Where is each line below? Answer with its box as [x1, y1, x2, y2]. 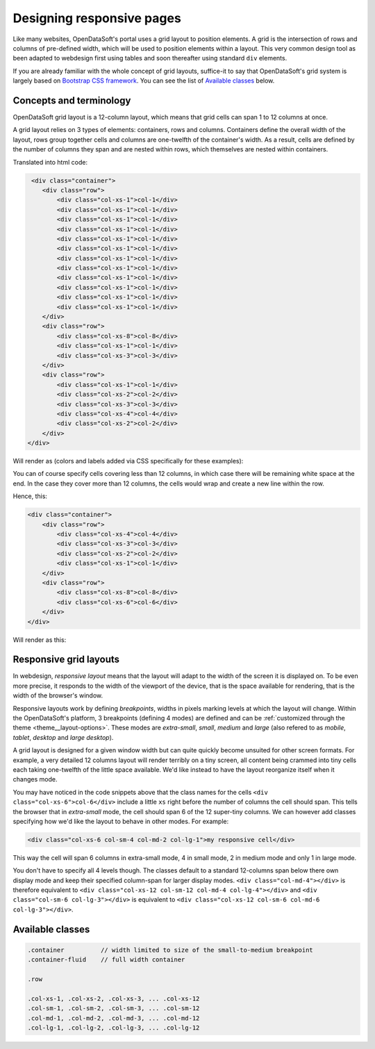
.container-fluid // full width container [27, 956, 185, 964]
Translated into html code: [12, 158, 88, 166]
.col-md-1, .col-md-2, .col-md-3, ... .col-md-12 [27, 1014, 200, 1022]
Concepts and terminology [12, 94, 131, 106]
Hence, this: [12, 492, 48, 500]
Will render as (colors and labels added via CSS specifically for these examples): [12, 457, 244, 465]
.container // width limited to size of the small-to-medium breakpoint [27, 945, 314, 954]
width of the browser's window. [12, 691, 103, 700]
